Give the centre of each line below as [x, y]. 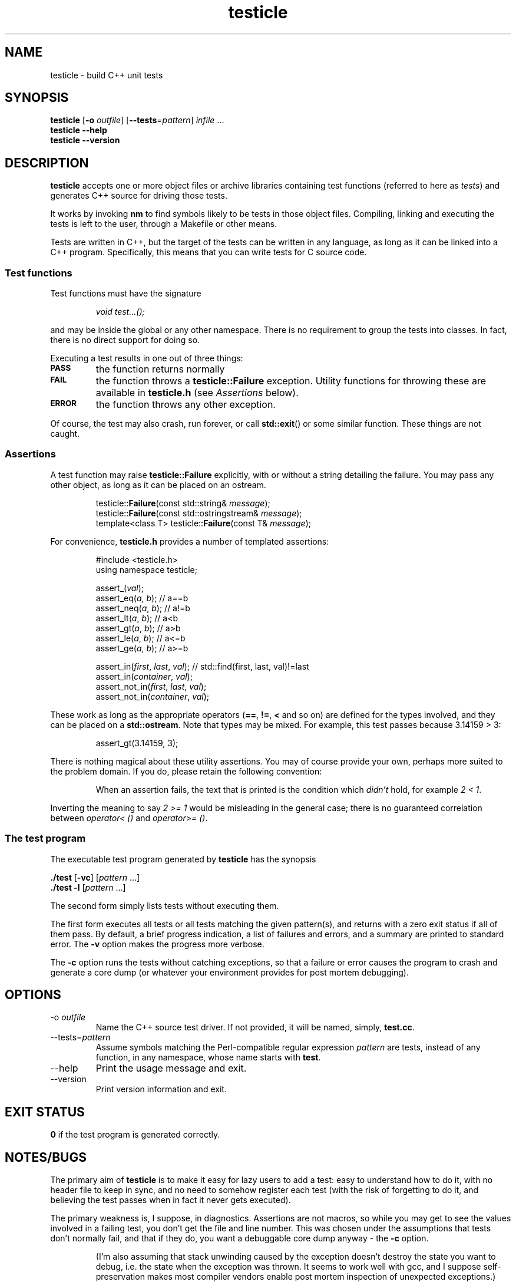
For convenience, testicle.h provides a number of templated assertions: [190, 541]
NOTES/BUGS [46, 1157]
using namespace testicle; [147, 569]
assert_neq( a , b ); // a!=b [143, 608]
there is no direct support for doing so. [125, 340]
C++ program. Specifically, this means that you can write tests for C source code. [209, 252]
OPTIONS [33, 994]
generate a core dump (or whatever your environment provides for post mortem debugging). [229, 972]
